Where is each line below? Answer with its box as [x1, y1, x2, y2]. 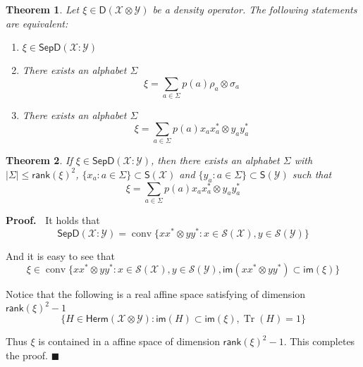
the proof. [6, 347, 48, 362]
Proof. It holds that [6, 212, 100, 227]
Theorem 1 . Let [6, 2, 80, 16]
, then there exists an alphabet [151, 153, 280, 168]
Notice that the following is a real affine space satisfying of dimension [6, 287, 306, 301]
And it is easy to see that [6, 248, 115, 263]
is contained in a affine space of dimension [38, 334, 220, 349]
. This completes [283, 334, 355, 349]
